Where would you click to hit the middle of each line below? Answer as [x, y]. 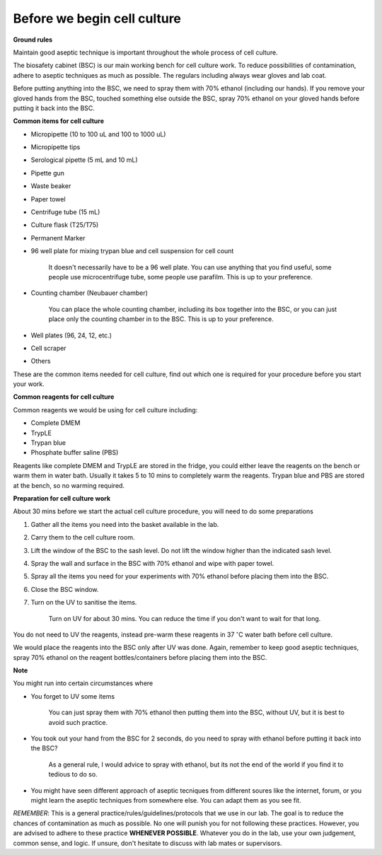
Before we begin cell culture [97, 18]
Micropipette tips [56, 147]
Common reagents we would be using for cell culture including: [105, 409]
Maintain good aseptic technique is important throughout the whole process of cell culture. [146, 52]
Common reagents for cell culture [64, 397]
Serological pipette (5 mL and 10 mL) [84, 160]
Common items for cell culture [59, 121]
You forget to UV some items [73, 696]
